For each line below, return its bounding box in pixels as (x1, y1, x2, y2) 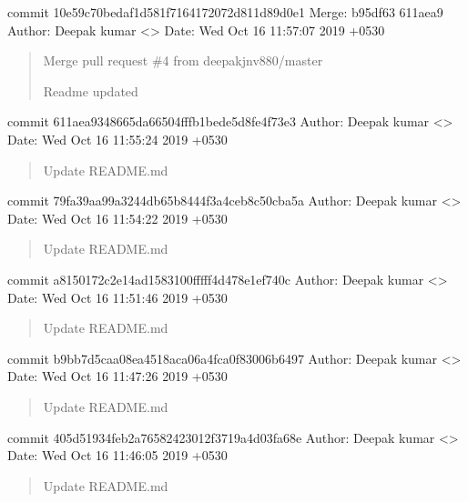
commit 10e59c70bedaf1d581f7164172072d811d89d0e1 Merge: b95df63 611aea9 (7, 3, 443, 21)
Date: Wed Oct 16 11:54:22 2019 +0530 (7, 208, 228, 227)
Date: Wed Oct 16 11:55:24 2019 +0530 (7, 129, 228, 148)
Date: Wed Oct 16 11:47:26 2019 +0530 (7, 366, 228, 386)
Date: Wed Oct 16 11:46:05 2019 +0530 (7, 446, 228, 465)
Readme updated (43, 81, 138, 100)
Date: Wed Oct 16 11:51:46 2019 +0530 (7, 287, 228, 306)
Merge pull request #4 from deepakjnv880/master (43, 51, 323, 70)
